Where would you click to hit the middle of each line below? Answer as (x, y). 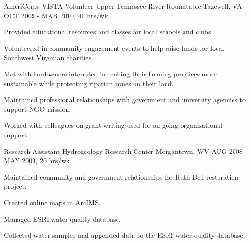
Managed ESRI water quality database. (62, 219)
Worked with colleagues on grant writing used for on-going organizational (113, 125)
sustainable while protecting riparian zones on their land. (89, 83)
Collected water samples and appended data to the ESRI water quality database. (125, 235)
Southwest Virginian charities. (49, 57)
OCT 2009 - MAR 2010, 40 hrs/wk (56, 15)
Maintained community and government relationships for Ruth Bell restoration (121, 176)
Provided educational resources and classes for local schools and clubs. (109, 32)
